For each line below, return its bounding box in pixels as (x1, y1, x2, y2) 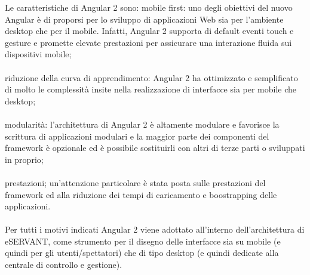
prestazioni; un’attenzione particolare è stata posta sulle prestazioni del (5, 176, 266, 189)
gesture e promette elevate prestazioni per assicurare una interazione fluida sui (5, 36, 292, 48)
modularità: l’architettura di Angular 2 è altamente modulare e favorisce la (5, 118, 280, 130)
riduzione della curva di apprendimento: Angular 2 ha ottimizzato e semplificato (5, 71, 298, 84)
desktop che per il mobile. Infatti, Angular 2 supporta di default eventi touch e (5, 24, 294, 37)
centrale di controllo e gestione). (5, 258, 122, 271)
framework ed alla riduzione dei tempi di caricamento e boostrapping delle (5, 188, 277, 200)
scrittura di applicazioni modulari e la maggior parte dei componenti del (5, 129, 269, 142)
